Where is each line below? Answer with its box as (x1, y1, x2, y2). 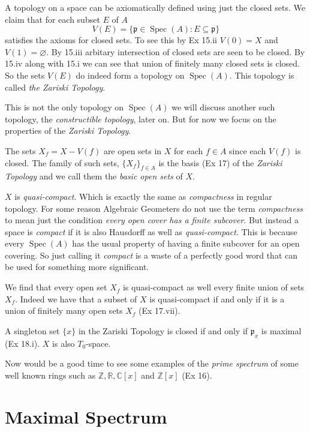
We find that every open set (5, 281, 107, 293)
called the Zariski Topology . (5, 80, 106, 93)
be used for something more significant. (5, 260, 149, 273)
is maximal (261, 324, 302, 337)
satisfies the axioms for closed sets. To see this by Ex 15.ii (5, 34, 217, 46)
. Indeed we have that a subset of (15, 292, 137, 305)
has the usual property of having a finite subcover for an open (72, 237, 300, 250)
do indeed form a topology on (76, 68, 185, 81)
